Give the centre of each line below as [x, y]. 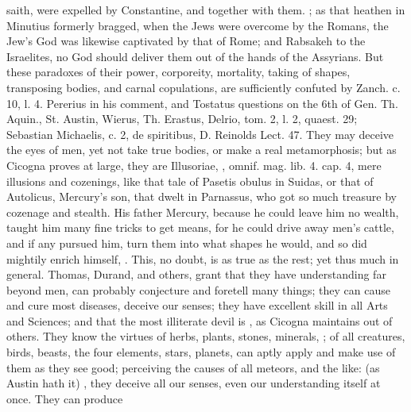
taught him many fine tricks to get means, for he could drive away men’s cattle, [200, 227]
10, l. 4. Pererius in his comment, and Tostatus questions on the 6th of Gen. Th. [202, 103]
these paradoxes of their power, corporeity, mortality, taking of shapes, [178, 72]
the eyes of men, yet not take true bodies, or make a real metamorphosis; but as [202, 150]
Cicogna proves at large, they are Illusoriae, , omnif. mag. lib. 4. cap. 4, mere [194, 165]
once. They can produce [65, 398]
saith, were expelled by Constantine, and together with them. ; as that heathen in [206, 10]
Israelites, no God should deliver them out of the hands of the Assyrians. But [195, 56]
